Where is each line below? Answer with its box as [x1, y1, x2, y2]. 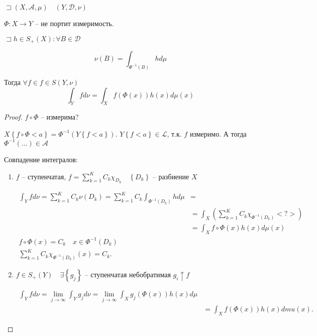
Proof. [4, 111, 23, 122]
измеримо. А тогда [189, 128, 247, 139]
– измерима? [40, 111, 79, 122]
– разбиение [152, 171, 189, 181]
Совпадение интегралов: [4, 154, 78, 164]
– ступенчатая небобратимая [84, 269, 171, 279]
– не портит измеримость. [35, 18, 114, 28]
